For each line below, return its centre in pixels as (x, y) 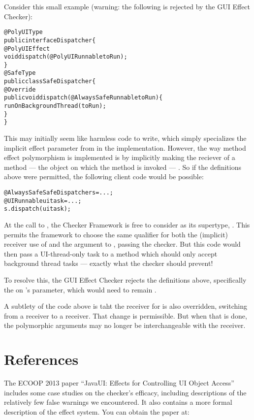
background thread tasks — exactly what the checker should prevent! (109, 263)
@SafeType (20, 73)
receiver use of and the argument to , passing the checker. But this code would (122, 244)
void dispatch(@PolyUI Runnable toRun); (66, 57)
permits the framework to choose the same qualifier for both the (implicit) (116, 234)
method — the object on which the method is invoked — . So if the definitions (123, 167)
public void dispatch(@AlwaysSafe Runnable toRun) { (83, 98)
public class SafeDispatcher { (50, 81)
